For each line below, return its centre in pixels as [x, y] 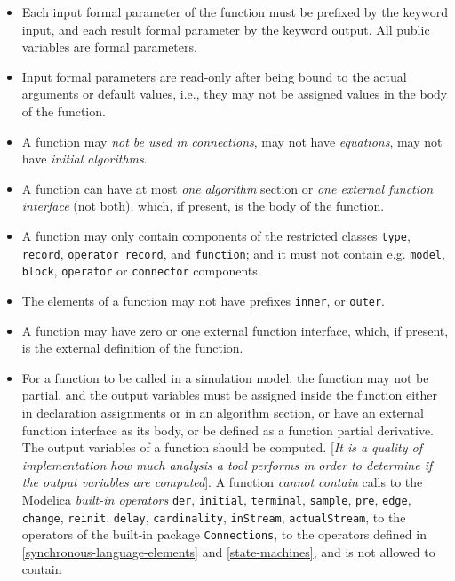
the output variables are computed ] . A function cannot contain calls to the [222, 482]
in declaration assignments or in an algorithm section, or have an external [223, 412]
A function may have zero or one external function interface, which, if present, [235, 330]
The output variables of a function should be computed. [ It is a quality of [222, 447]
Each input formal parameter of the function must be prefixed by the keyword [235, 12]
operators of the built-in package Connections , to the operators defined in [224, 534]
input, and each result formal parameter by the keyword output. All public [226, 29]
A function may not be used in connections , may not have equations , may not [232, 141]
